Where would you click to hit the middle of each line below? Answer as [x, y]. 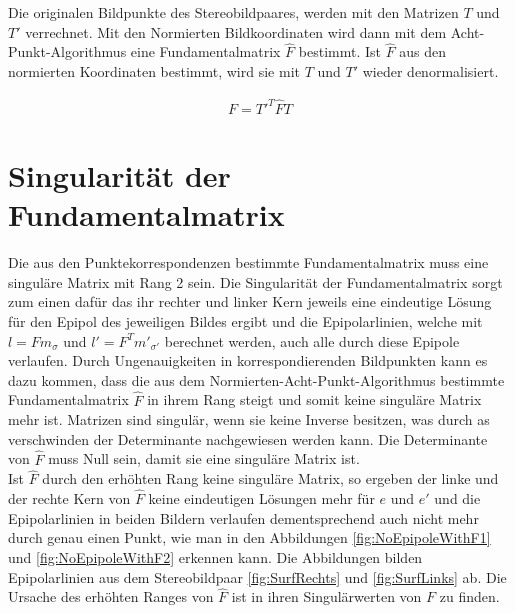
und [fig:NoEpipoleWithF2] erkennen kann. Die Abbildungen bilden [215, 556]
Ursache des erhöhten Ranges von [111, 596]
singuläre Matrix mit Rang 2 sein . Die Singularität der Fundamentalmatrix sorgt [255, 281]
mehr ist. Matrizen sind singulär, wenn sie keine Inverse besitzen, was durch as [249, 419]
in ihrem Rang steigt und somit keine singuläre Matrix [314, 399]
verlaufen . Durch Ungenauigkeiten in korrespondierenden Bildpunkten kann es [248, 360]
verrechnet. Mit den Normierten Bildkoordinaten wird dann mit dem [236, 31]
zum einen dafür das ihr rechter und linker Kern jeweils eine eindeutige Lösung [250, 301]
